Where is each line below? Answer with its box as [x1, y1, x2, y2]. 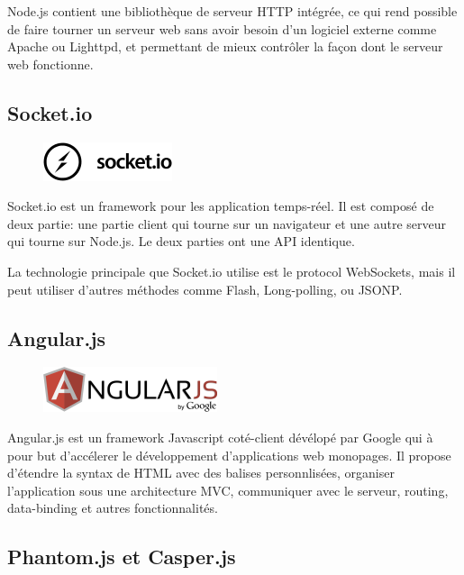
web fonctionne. [7, 54, 94, 73]
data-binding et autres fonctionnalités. [7, 498, 218, 517]
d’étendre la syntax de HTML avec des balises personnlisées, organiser [7, 463, 395, 482]
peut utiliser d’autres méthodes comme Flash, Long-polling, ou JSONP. [7, 279, 403, 298]
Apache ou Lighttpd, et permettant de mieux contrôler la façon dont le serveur [7, 37, 443, 56]
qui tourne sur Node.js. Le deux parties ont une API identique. [7, 232, 355, 251]
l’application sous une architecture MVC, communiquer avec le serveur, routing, [7, 480, 449, 499]
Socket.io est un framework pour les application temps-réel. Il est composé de [7, 196, 434, 215]
